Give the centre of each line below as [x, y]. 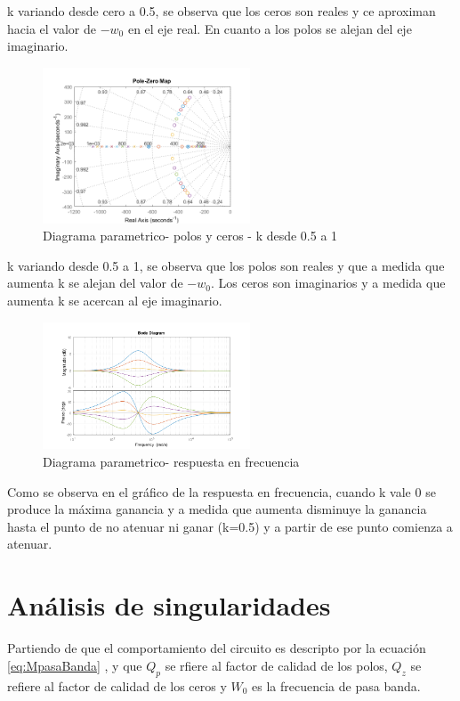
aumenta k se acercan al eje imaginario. [115, 301]
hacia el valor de [52, 28]
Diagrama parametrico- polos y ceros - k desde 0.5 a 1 [190, 236]
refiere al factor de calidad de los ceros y [117, 685]
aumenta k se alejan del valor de [95, 283]
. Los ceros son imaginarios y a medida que [328, 283]
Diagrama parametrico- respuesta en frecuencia [171, 462]
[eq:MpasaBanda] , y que [75, 665]
